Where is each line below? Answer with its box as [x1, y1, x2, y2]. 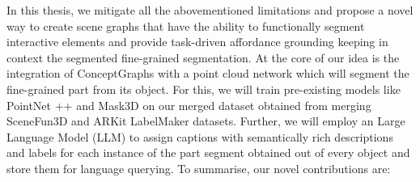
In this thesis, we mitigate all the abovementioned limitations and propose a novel [6, 2, 414, 18]
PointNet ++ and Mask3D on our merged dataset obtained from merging [6, 96, 371, 113]
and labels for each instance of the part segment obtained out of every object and [6, 144, 410, 161]
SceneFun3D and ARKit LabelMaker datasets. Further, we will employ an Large [6, 112, 405, 129]
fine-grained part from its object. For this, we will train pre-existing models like [6, 80, 401, 97]
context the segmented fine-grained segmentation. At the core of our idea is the [6, 49, 400, 66]
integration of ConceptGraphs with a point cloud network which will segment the [6, 65, 409, 82]
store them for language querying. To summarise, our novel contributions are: [6, 159, 391, 176]
